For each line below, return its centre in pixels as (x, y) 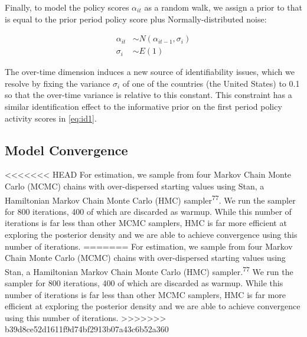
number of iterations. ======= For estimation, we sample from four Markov (149, 246)
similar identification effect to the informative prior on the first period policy (143, 107)
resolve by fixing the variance (58, 83)
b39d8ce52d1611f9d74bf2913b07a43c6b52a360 (87, 329)
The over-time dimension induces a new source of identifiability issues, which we (150, 72)
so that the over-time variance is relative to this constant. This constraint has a (148, 95)
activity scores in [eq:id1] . (51, 118)
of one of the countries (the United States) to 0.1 (211, 83)
